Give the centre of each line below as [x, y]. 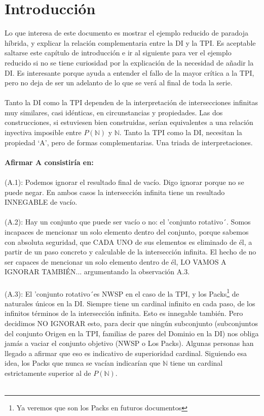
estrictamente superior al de [48, 373]
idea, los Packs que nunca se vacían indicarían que [83, 363]
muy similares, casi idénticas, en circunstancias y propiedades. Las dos [114, 112]
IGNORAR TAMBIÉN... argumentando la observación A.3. [97, 271]
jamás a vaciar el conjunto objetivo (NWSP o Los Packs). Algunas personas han [129, 343]
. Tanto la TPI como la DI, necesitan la [181, 132]
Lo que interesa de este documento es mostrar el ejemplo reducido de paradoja [126, 33]
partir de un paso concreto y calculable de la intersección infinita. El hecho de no [130, 252]
